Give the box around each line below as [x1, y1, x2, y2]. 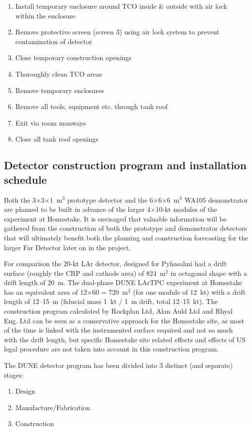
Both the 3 [4, 194, 36, 205]
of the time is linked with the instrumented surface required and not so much [4, 325, 233, 335]
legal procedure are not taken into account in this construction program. [4, 344, 219, 354]
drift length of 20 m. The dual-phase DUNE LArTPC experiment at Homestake [4, 277, 242, 287]
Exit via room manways [15, 117, 86, 127]
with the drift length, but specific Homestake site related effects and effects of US [4, 334, 246, 344]
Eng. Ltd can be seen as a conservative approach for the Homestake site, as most [4, 315, 245, 325]
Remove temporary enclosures [15, 85, 104, 95]
